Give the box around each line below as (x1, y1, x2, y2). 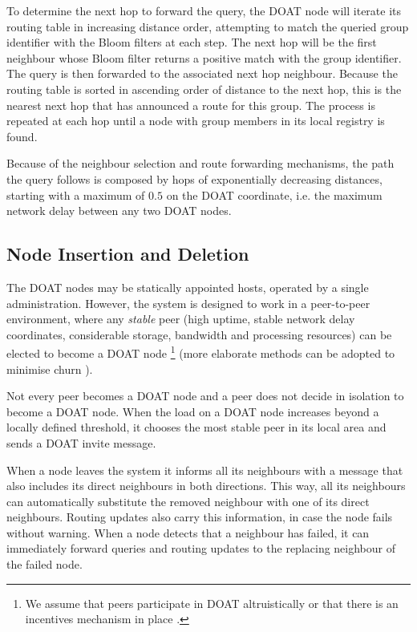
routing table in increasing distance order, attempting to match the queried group (6, 18, 409, 34)
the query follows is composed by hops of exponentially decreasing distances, (6, 170, 383, 187)
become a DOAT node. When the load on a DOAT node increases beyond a (6, 403, 379, 419)
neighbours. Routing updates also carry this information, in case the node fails (6, 508, 393, 525)
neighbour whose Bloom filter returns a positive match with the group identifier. (6, 49, 402, 66)
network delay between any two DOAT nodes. (6, 202, 232, 219)
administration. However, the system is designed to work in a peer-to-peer (6, 294, 370, 311)
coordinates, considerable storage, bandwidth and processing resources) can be (6, 326, 392, 342)
